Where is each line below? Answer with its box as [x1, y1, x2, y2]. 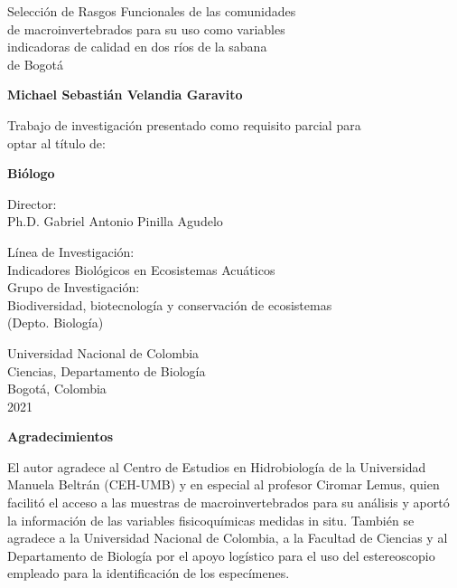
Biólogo [7, 164, 55, 183]
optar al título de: [7, 133, 106, 152]
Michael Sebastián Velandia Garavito [7, 85, 243, 104]
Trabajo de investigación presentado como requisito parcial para [7, 115, 361, 134]
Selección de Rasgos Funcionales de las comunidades [7, 2, 296, 20]
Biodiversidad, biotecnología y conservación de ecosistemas [7, 295, 332, 314]
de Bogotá [7, 54, 64, 73]
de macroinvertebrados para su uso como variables [7, 19, 285, 38]
